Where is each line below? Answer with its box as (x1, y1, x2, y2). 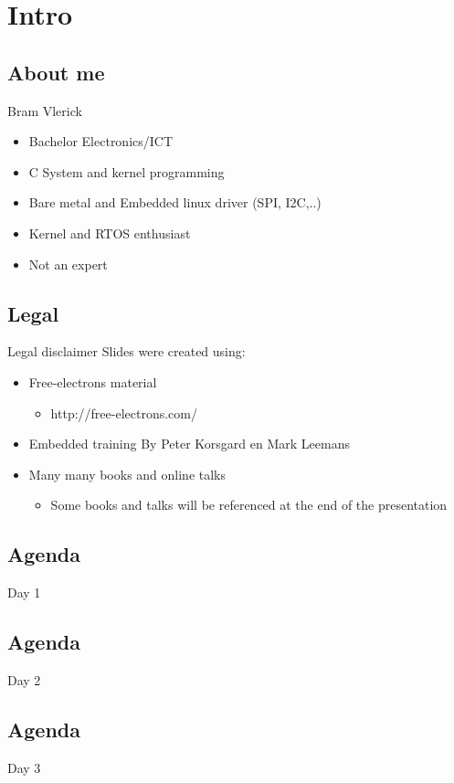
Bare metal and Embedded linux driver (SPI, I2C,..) (28, 193, 322, 212)
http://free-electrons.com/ (50, 403, 197, 422)
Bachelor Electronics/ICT (28, 132, 174, 151)
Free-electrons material (28, 372, 157, 391)
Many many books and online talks (28, 464, 227, 483)
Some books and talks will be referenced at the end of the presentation (50, 495, 448, 514)
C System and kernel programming (28, 162, 225, 181)
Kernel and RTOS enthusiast (28, 223, 191, 242)
